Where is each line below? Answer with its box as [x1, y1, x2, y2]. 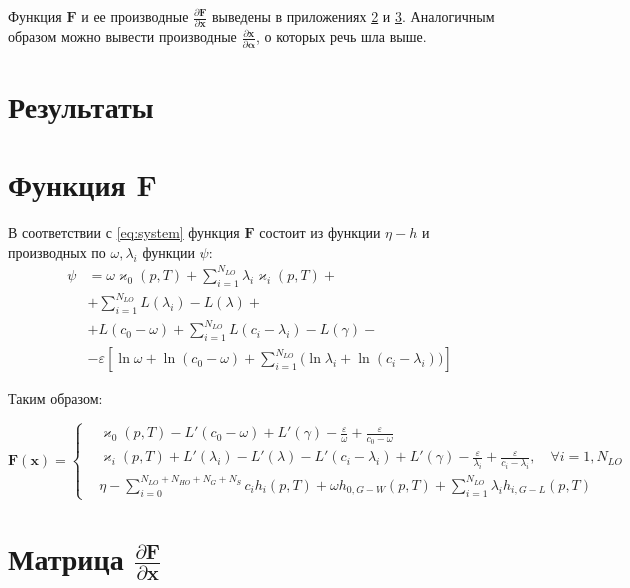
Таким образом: [8, 388, 103, 409]
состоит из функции [259, 222, 381, 243]
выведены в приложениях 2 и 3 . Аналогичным [211, 6, 495, 26]
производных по [8, 241, 106, 262]
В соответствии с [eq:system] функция [8, 222, 240, 243]
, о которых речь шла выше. [255, 26, 427, 47]
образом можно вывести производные [8, 26, 237, 47]
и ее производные [81, 6, 189, 26]
